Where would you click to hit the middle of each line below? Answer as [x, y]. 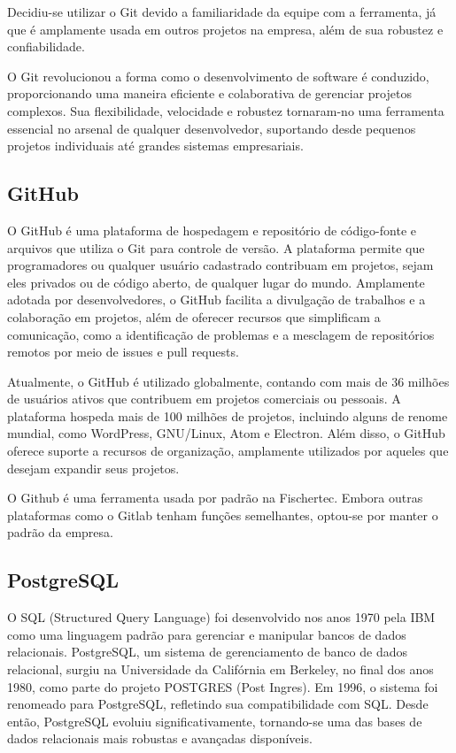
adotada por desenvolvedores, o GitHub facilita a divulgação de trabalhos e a [216, 300]
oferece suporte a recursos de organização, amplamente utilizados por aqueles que [228, 451]
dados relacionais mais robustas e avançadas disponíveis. [160, 738]
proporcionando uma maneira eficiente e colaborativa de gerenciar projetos [209, 93]
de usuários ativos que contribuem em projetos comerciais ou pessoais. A [204, 399]
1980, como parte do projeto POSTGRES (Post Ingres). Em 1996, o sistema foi [223, 686]
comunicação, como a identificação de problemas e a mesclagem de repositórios [221, 334]
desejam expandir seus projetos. [93, 468]
